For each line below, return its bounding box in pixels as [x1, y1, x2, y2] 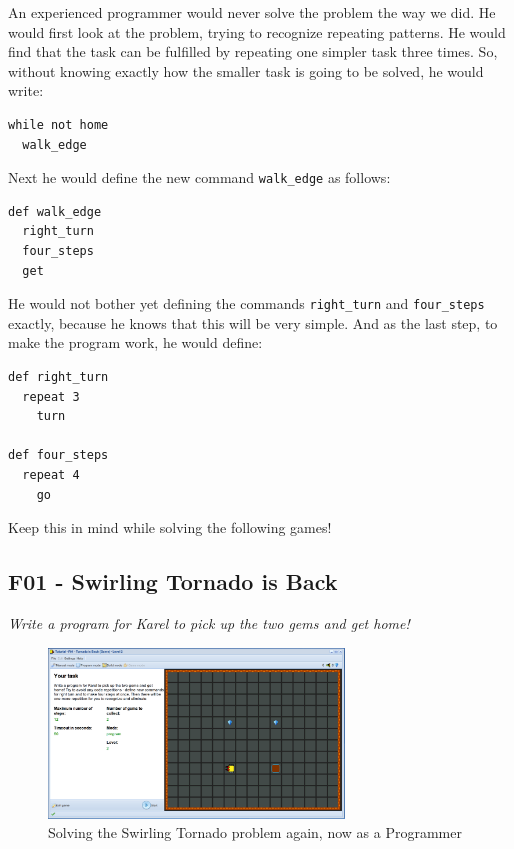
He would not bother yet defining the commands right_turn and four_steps [8, 293, 485, 314]
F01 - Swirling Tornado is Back [8, 566, 338, 597]
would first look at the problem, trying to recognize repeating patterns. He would [8, 21, 506, 42]
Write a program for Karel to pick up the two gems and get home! [8, 612, 410, 633]
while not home [8, 117, 109, 132]
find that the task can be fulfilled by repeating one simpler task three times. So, [8, 41, 498, 62]
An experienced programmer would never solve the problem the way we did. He [8, 2, 496, 22]
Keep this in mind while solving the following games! [8, 517, 332, 538]
